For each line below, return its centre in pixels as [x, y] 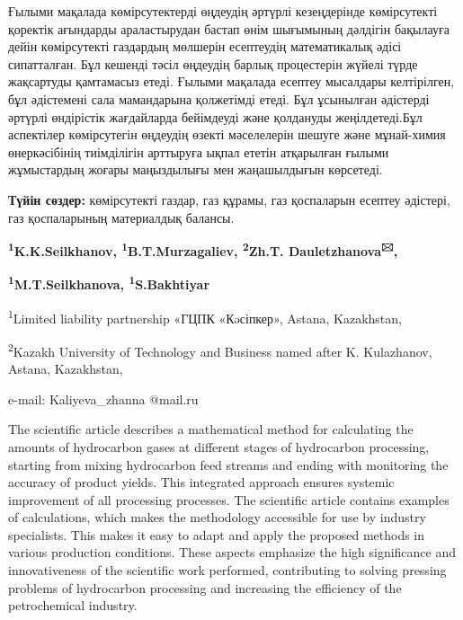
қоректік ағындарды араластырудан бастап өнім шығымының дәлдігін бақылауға [229, 28]
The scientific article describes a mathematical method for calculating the [211, 429]
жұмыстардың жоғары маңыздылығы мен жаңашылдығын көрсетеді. [196, 169]
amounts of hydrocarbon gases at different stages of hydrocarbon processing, [219, 446]
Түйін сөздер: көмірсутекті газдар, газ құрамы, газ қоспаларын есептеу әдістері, [229, 199]
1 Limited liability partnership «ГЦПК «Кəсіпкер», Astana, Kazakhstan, [205, 316]
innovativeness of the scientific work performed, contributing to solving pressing [227, 570]
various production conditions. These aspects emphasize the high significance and [232, 552]
